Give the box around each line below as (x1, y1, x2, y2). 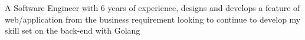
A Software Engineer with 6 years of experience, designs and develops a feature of (5, 2, 300, 13)
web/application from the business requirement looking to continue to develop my (5, 13, 301, 25)
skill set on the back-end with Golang (5, 24, 140, 37)
